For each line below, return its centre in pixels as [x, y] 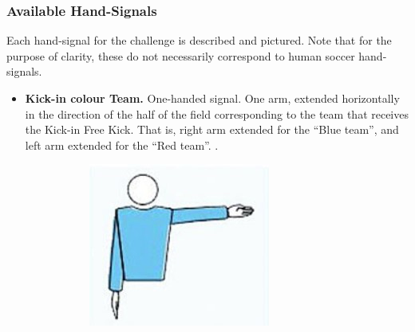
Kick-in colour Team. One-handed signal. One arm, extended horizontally [212, 98]
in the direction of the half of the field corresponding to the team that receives [217, 113]
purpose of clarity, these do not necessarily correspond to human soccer [181, 55]
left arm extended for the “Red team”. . [122, 145]
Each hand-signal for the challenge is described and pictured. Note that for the [199, 40]
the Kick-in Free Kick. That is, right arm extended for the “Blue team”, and [212, 129]
